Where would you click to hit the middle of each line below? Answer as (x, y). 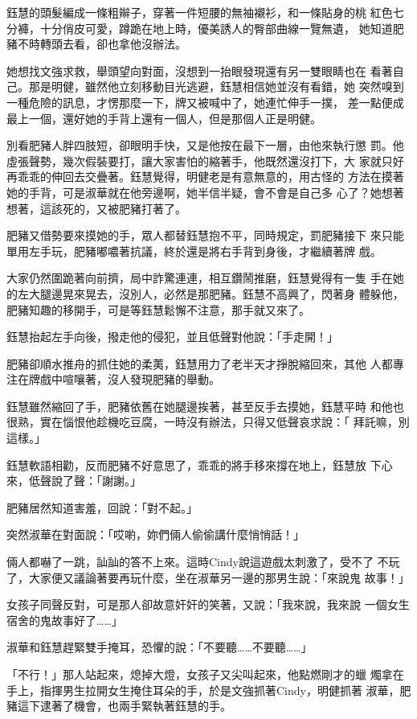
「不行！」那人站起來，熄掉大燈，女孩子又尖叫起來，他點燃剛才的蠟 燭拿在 (205, 674)
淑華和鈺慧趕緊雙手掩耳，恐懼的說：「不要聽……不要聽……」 (159, 647)
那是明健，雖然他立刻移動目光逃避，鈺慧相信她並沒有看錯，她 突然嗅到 (216, 86)
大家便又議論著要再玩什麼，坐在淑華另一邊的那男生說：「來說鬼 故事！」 (219, 577)
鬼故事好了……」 (81, 620)
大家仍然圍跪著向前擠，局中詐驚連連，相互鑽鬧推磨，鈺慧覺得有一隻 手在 (200, 278)
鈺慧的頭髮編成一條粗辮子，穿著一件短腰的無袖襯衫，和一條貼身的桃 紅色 (200, 12)
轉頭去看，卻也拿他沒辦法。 (113, 44)
